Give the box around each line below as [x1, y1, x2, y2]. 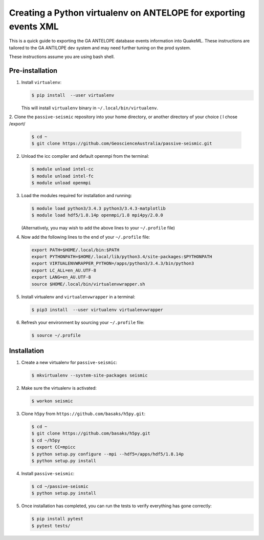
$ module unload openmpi [31, 180, 91, 186]
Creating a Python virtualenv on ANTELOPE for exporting [9, 7, 245, 18]
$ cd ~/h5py [31, 437, 61, 443]
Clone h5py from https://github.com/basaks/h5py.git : [21, 411, 146, 416]
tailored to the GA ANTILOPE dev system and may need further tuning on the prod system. [9, 44, 191, 51]
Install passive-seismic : [21, 470, 75, 476]
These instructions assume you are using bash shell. [9, 54, 115, 60]
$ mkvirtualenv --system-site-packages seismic [31, 373, 148, 378]
